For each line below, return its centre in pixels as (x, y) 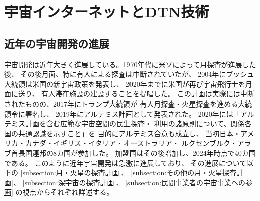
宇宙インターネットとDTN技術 (107, 11)
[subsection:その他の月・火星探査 (184, 173)
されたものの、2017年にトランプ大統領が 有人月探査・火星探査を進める (121, 103)
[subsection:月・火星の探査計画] (71, 173)
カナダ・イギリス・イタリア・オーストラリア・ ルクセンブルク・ (131, 143)
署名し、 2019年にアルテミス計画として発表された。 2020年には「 (133, 113)
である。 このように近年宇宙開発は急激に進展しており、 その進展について (125, 163)
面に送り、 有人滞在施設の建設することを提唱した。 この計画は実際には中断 (129, 94)
